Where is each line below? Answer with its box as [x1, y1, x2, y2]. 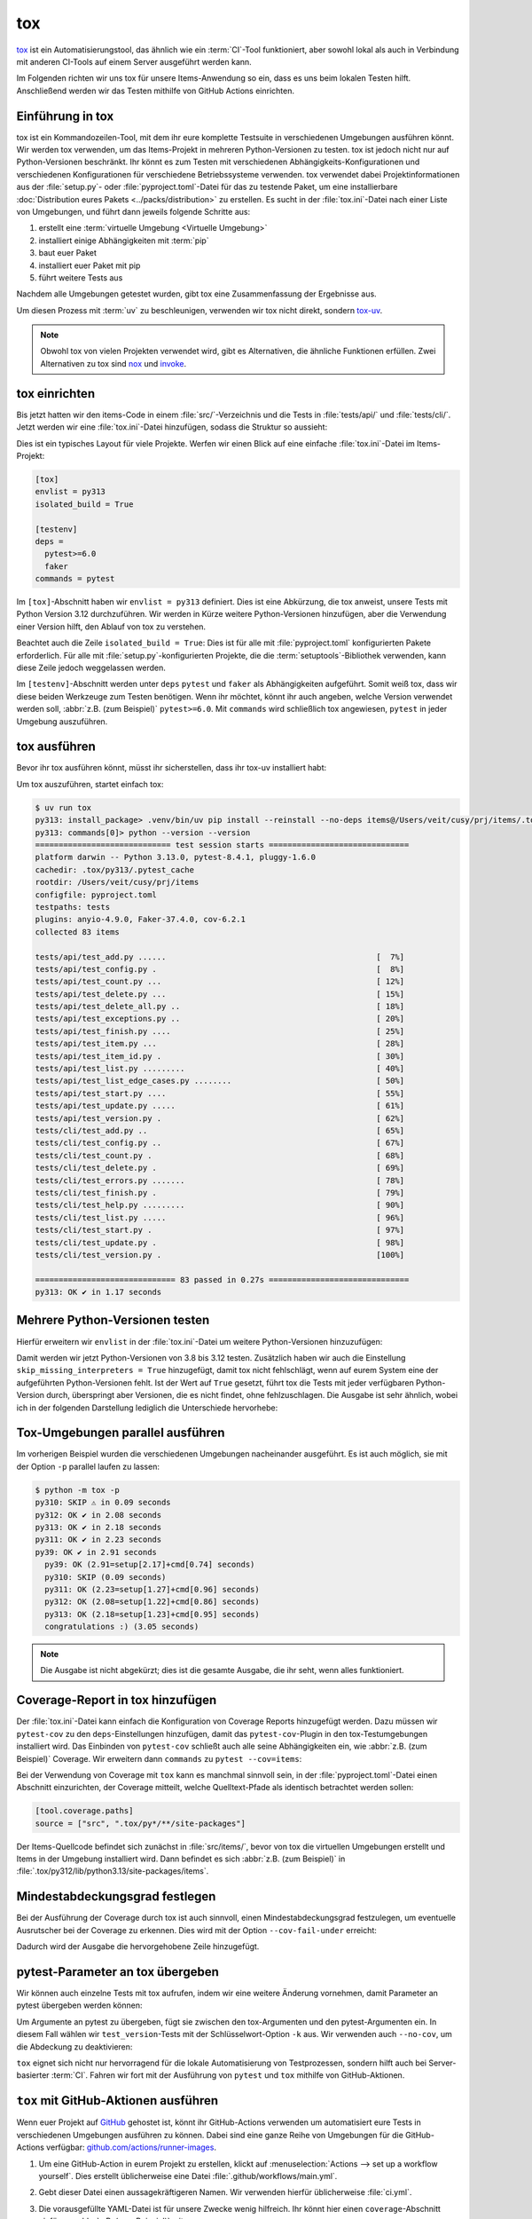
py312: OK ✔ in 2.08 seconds [35, 1510, 162, 1520]
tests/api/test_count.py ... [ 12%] [35, 976, 405, 987]
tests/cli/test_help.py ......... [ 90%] [35, 1200, 405, 1211]
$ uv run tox [35, 802, 92, 812]
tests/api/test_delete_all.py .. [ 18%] [35, 1001, 405, 1012]
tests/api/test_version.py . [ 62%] [35, 1113, 405, 1123]
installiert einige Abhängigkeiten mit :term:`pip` [38, 235, 209, 246]
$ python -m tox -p [35, 1485, 120, 1495]
